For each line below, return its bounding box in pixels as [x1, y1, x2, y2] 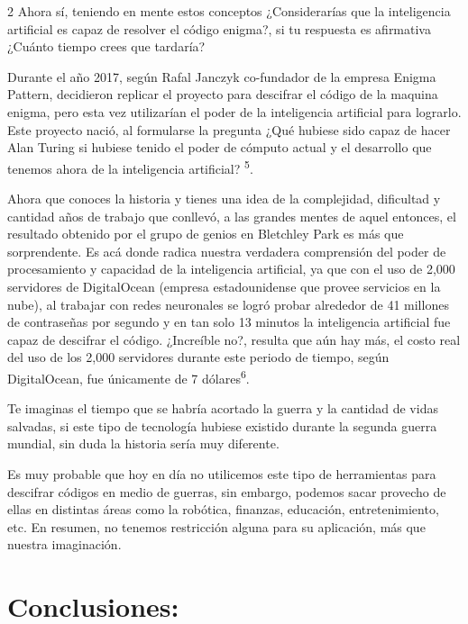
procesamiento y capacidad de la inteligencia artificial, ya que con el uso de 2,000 [7, 259, 455, 278]
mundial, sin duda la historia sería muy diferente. [7, 434, 280, 453]
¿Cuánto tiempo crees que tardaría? [7, 37, 206, 56]
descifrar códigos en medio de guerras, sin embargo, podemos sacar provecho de [7, 482, 446, 501]
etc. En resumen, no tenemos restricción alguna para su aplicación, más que [7, 517, 426, 536]
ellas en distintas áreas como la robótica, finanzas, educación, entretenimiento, [7, 500, 439, 519]
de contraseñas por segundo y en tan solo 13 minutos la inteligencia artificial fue [7, 312, 451, 331]
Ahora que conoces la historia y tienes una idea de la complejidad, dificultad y [7, 189, 441, 207]
